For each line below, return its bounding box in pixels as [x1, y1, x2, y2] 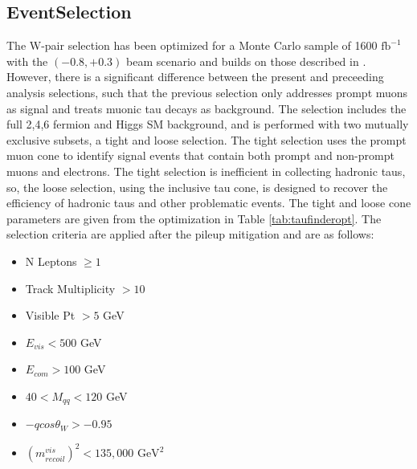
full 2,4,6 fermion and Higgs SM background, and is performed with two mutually [6, 116, 409, 133]
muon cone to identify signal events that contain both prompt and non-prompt [6, 147, 395, 164]
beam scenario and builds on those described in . [125, 52, 366, 69]
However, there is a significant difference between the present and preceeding [6, 68, 384, 85]
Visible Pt [25, 307, 76, 324]
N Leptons [25, 252, 77, 269]
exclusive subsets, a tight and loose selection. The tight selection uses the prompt [6, 131, 407, 148]
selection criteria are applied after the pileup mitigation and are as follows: [6, 226, 374, 243]
